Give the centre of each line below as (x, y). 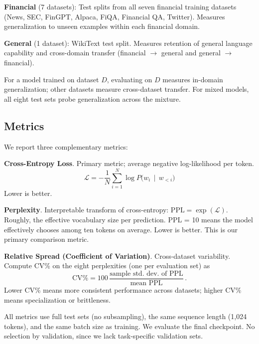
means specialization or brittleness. (57, 299)
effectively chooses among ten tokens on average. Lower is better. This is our (121, 229)
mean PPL (146, 283)
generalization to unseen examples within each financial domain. (102, 26)
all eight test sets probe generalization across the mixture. (92, 98)
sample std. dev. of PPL (146, 274)
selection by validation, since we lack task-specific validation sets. (104, 336)
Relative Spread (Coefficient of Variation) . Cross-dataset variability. (117, 256)
